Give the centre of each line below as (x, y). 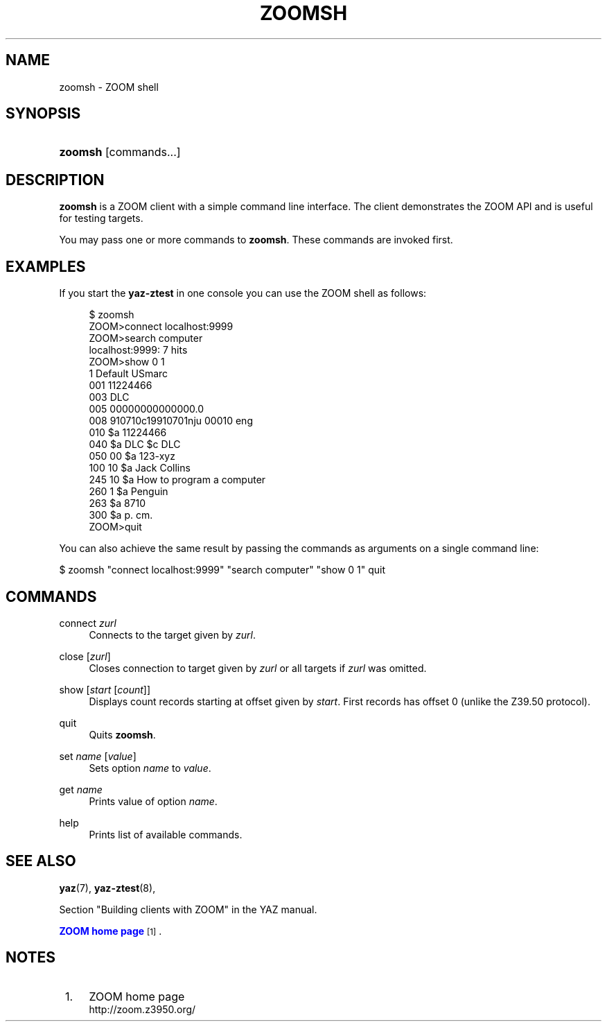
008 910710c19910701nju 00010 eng (171, 421)
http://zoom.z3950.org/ (142, 1009)
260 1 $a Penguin (129, 492)
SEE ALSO (41, 861)
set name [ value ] (98, 756)
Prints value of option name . (153, 801)
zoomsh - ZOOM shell (109, 87)
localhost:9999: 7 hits (138, 350)
